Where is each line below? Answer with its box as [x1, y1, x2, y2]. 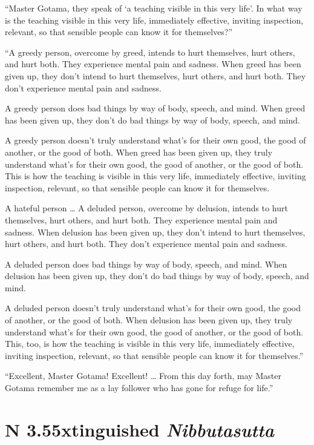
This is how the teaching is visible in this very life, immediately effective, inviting [5, 170, 306, 182]
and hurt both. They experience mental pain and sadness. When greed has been [5, 58, 301, 70]
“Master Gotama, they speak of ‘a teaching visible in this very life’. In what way [5, 2, 303, 14]
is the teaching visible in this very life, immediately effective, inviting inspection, [5, 13, 304, 26]
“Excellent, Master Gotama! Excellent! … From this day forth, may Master [5, 369, 281, 382]
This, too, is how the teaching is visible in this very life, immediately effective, [5, 337, 295, 350]
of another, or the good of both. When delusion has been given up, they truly [5, 314, 293, 326]
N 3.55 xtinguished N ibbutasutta [5, 417, 275, 442]
